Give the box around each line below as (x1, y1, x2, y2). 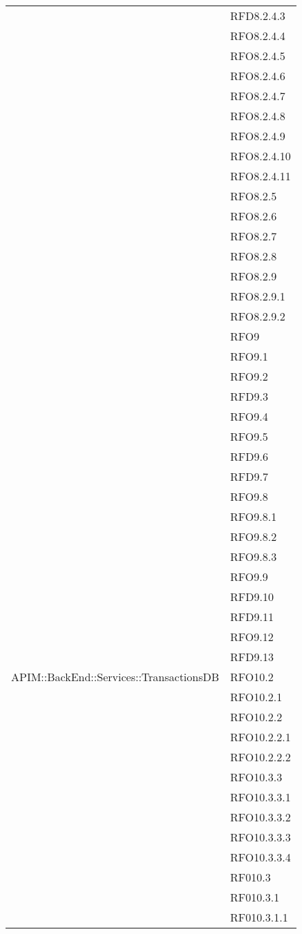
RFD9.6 (230, 448, 268, 464)
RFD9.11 (230, 609, 274, 625)
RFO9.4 (230, 408, 268, 424)
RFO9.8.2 (230, 528, 277, 544)
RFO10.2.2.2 (230, 749, 291, 765)
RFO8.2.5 (230, 188, 277, 204)
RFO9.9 (230, 569, 268, 584)
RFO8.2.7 (230, 228, 277, 244)
